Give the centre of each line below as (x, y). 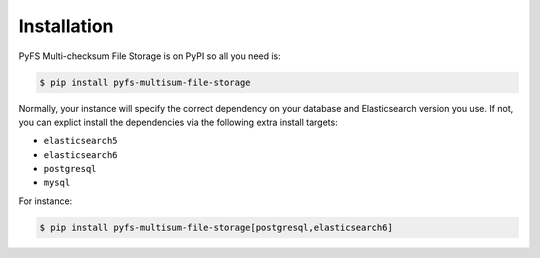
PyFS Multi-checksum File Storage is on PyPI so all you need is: (150, 56)
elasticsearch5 (81, 141)
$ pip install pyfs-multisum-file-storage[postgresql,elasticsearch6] (216, 227)
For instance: (45, 201)
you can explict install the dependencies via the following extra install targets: (178, 122)
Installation (66, 26)
